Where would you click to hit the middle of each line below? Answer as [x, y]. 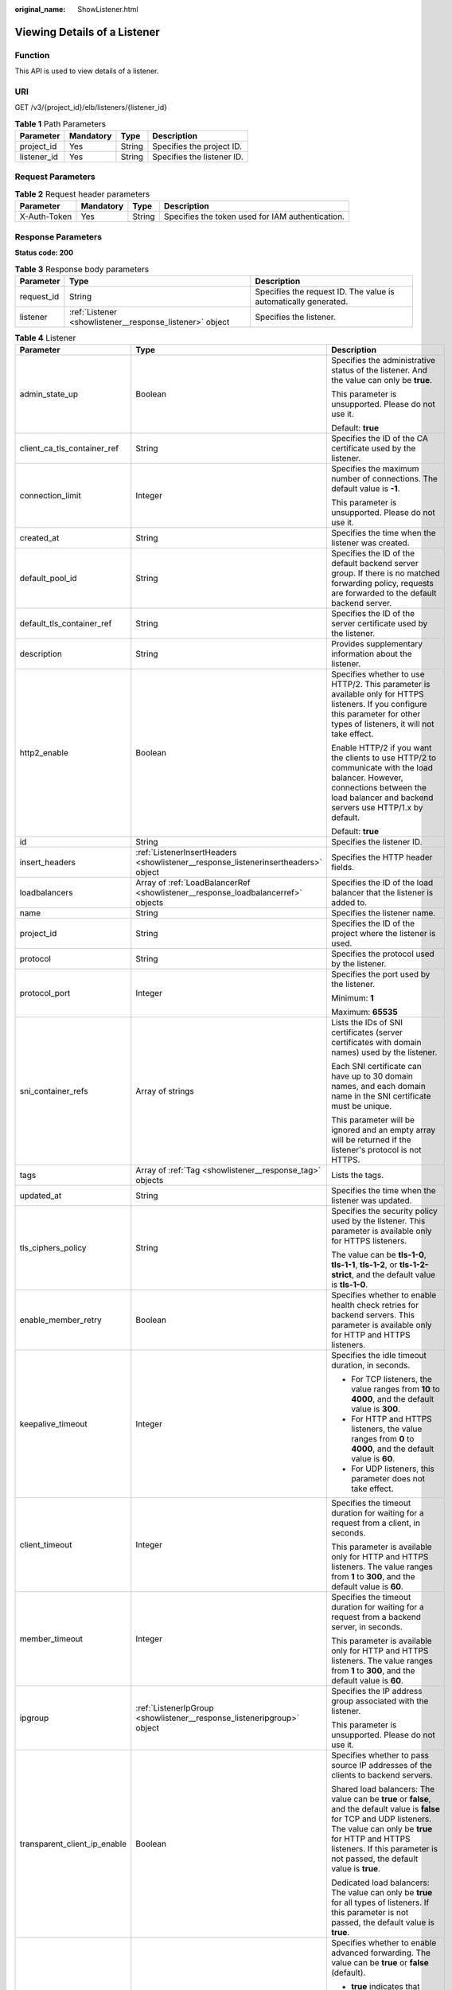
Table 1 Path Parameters [60, 123]
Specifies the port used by [381, 974]
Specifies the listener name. [384, 913]
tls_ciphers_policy [53, 1248]
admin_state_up [49, 394]
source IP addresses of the [382, 1766]
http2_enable [44, 753]
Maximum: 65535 [364, 1013]
